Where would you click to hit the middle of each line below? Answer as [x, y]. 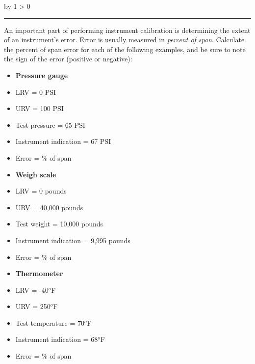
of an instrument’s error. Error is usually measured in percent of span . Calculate [124, 40]
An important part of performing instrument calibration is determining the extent [127, 30]
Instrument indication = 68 [57, 339]
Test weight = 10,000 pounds [59, 224]
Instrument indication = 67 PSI [63, 141]
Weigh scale [36, 174]
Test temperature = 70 [50, 322]
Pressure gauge [42, 75]
